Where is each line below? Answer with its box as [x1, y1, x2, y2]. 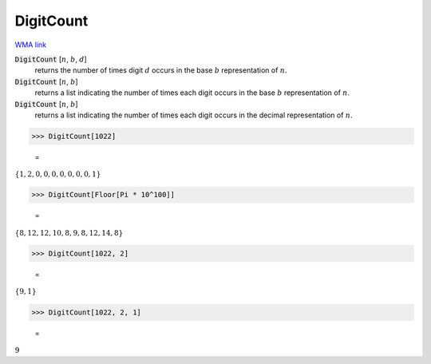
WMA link [14, 40, 47, 49]
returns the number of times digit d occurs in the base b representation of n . [34, 65, 287, 75]
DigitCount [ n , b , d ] [14, 54, 87, 64]
